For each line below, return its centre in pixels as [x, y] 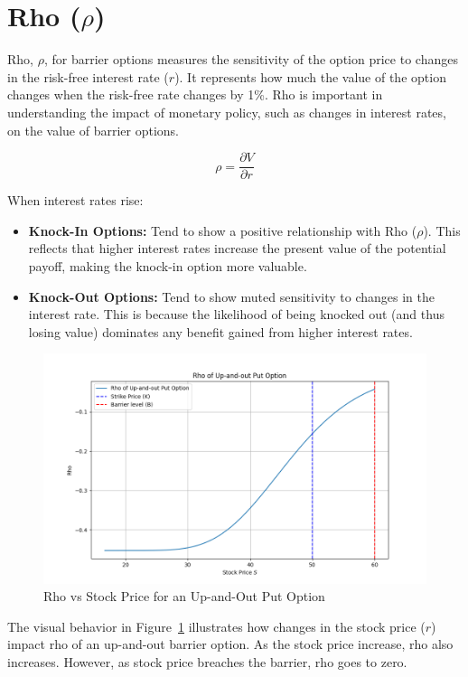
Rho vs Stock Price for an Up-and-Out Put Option [184, 596]
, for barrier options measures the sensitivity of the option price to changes [251, 59]
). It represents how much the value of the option [310, 76]
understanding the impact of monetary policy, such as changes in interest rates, [227, 112]
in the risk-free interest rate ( [88, 76]
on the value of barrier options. [93, 130]
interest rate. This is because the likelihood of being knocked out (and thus [236, 314]
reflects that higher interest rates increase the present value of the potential [237, 248]
